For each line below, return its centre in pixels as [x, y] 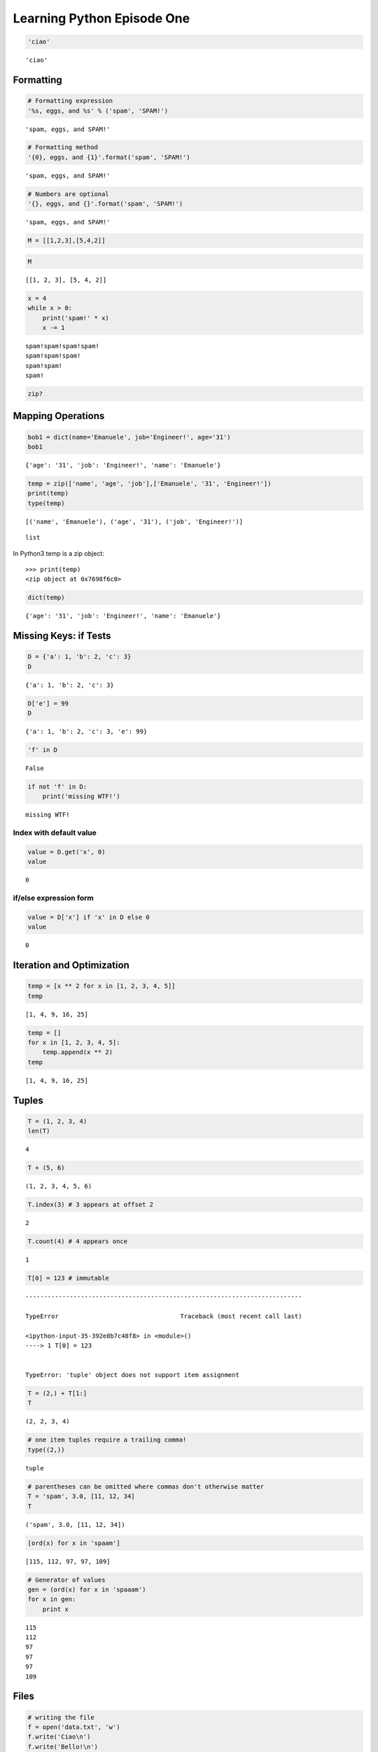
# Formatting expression [70, 101]
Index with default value [55, 833]
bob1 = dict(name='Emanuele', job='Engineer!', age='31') [129, 437]
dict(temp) [46, 598]
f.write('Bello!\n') [63, 1746]
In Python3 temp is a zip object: [58, 553]
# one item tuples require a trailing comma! [107, 1440]
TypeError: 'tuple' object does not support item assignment [132, 1375]
